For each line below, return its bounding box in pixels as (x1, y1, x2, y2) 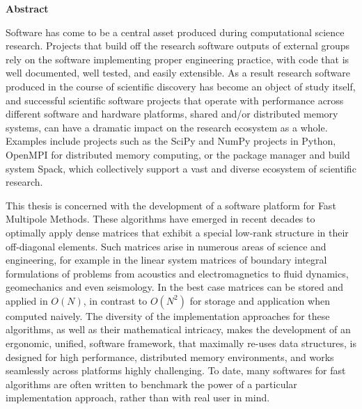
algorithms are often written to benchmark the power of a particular (6, 376, 297, 391)
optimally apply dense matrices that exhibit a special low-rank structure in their (6, 225, 349, 239)
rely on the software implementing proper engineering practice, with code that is (6, 51, 349, 66)
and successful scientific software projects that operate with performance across (6, 93, 344, 107)
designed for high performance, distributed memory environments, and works (6, 349, 334, 364)
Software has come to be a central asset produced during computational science (6, 24, 345, 39)
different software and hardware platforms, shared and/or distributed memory (6, 106, 338, 121)
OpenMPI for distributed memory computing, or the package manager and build (6, 147, 350, 161)
